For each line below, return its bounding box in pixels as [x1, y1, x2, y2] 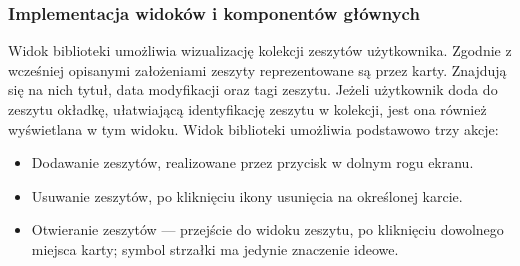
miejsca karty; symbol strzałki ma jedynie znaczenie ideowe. [31, 238, 399, 259]
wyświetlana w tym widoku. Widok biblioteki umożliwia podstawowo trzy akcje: [8, 118, 499, 139]
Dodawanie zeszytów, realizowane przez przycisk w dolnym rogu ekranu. [31, 152, 474, 173]
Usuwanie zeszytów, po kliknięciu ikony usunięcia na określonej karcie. [31, 185, 463, 206]
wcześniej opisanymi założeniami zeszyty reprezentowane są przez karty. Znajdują [8, 59, 507, 80]
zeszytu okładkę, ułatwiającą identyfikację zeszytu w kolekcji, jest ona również [8, 99, 487, 119]
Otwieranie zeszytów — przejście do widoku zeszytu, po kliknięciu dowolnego [31, 219, 504, 240]
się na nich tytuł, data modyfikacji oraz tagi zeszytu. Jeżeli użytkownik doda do [8, 79, 498, 100]
